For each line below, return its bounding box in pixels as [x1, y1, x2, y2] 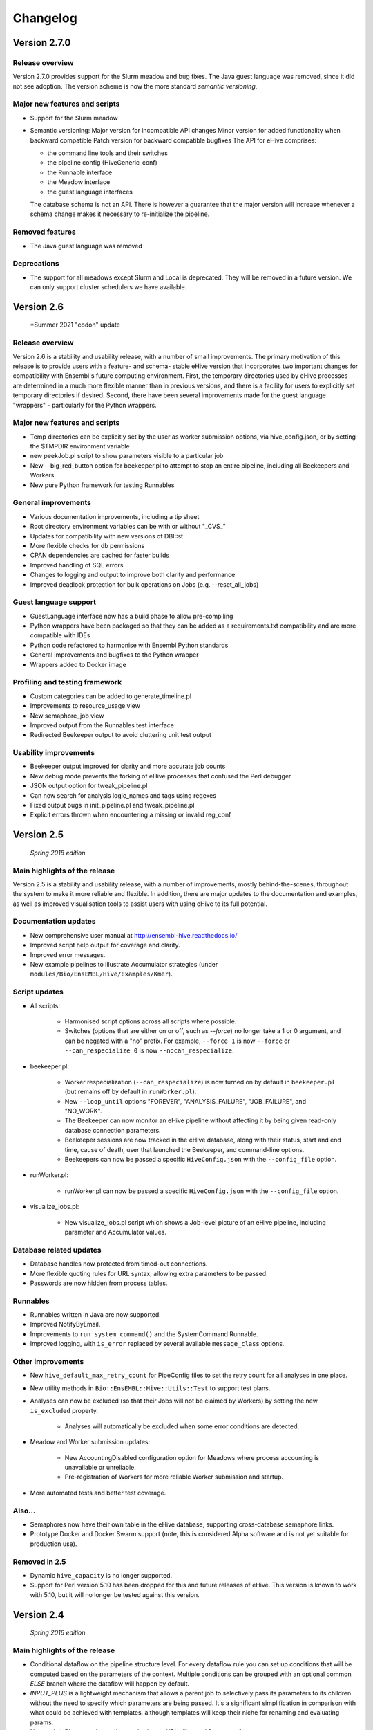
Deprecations [12, 259, 59, 268]
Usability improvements [12, 748, 95, 758]
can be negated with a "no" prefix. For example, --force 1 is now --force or [64, 1037, 290, 1045]
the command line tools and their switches [47, 149, 169, 157]
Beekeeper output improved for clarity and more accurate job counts [30, 762, 226, 771]
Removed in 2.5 [12, 1557, 66, 1567]
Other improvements [12, 1356, 84, 1366]
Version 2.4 [12, 1609, 65, 1621]
